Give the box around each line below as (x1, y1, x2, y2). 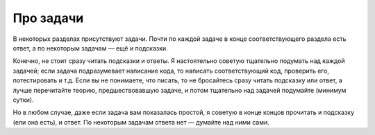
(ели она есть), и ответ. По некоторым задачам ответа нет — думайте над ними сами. (12, 118, 270, 126)
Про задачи (12, 10, 84, 26)
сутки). (12, 96, 34, 104)
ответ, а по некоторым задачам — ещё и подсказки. (12, 44, 168, 52)
